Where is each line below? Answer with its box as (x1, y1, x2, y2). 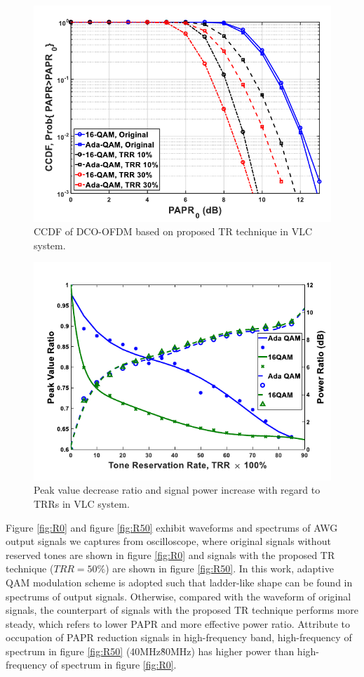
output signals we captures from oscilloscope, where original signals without (6, 534, 331, 548)
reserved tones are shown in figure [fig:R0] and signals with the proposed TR (6, 547, 335, 562)
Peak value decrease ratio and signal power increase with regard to (34, 482, 321, 497)
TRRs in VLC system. (34, 496, 130, 511)
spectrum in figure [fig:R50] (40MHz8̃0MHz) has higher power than (6, 643, 295, 658)
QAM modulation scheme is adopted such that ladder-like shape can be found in (6, 574, 353, 589)
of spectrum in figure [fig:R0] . (50, 657, 177, 672)
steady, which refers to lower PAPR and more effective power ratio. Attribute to (6, 616, 350, 631)
